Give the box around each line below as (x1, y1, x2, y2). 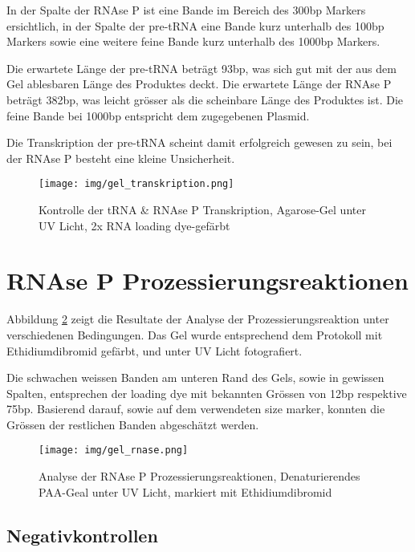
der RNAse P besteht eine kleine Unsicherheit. (6, 149, 235, 166)
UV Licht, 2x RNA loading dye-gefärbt (39, 217, 230, 233)
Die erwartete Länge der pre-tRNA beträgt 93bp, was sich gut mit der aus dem (6, 59, 397, 76)
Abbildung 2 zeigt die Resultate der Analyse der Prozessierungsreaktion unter (6, 310, 389, 327)
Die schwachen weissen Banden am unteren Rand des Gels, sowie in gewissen (6, 369, 384, 386)
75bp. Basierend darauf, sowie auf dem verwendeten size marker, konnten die (6, 400, 385, 417)
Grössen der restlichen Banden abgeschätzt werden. (6, 416, 259, 432)
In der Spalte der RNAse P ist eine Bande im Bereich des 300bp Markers (6, 2, 366, 18)
